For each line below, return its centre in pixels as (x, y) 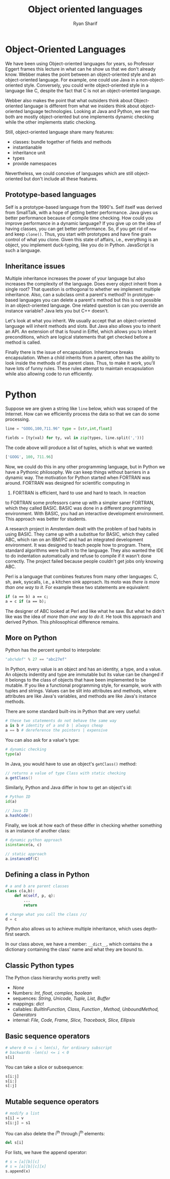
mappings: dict (28, 1004)
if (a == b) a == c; (27, 597)
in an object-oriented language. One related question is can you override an (84, 305)
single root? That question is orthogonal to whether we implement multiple (83, 289)
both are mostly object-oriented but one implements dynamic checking (79, 117)
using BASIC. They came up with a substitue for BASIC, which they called (82, 534)
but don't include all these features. (61, 179)
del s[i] (14, 1143)
